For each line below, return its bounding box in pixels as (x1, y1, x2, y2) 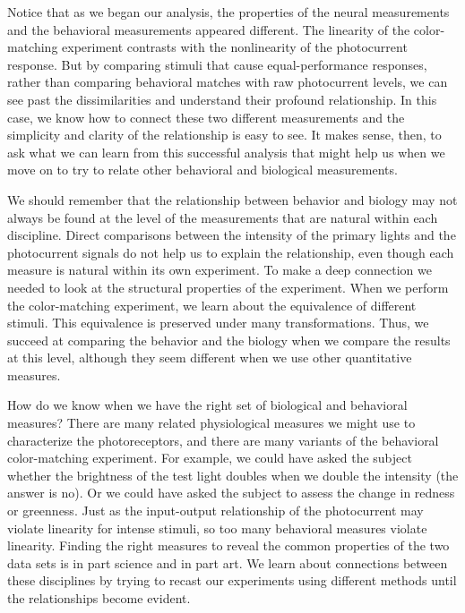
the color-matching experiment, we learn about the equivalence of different (7, 295, 417, 314)
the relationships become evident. (7, 589, 191, 607)
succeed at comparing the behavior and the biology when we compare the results (7, 330, 451, 349)
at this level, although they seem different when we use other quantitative (7, 348, 412, 367)
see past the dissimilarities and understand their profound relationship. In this (7, 89, 437, 108)
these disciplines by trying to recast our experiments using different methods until (7, 571, 457, 590)
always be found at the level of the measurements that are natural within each (7, 208, 438, 226)
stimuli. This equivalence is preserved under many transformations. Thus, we (7, 313, 429, 332)
